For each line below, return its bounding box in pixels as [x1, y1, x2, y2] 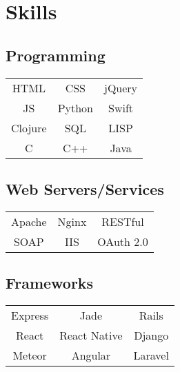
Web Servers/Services [6, 178, 164, 199]
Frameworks [6, 272, 94, 293]
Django [134, 327, 169, 343]
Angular [71, 347, 111, 363]
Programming [6, 44, 106, 65]
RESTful [101, 213, 144, 229]
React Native [59, 327, 123, 343]
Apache [11, 213, 47, 229]
